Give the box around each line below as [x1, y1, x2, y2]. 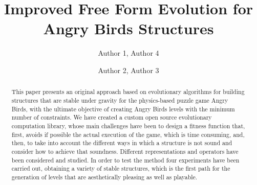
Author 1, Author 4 [98, 48, 159, 58]
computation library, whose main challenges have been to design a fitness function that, [11, 121, 245, 130]
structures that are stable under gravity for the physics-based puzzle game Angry [11, 96, 228, 104]
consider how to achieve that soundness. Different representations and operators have [11, 147, 239, 155]
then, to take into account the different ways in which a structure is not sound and [11, 138, 232, 147]
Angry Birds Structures [43, 18, 214, 39]
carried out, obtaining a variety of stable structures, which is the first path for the [11, 164, 230, 173]
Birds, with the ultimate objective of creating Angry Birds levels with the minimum [11, 104, 235, 113]
